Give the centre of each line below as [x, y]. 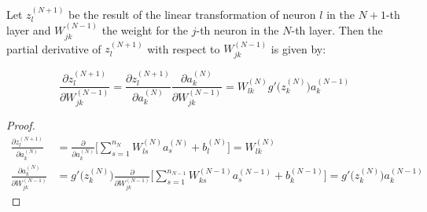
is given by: [298, 48]
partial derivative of [54, 48]
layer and [29, 30]
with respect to [184, 48]
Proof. [21, 125]
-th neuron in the [237, 30]
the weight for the [145, 30]
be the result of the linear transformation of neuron [192, 14]
